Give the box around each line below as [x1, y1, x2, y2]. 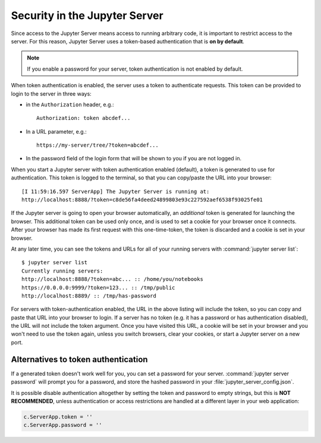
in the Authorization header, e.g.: [26, 101, 114, 108]
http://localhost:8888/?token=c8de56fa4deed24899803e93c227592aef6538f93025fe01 [21, 197, 263, 203]
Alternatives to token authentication [11, 354, 148, 365]
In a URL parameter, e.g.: [26, 128, 87, 135]
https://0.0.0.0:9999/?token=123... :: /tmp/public [21, 284, 175, 291]
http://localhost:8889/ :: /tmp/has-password [21, 292, 157, 299]
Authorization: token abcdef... [36, 115, 131, 122]
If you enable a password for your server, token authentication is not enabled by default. [27, 65, 243, 72]
